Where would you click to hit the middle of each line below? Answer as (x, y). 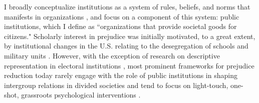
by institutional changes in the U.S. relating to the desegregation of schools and (126, 46)
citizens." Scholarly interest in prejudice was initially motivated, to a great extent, (130, 36)
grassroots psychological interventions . (81, 95)
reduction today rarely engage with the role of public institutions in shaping (121, 75)
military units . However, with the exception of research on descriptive (112, 55)
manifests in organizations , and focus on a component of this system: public (122, 16)
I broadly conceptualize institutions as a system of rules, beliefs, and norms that (127, 6)
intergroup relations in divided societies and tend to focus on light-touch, (116, 85)
